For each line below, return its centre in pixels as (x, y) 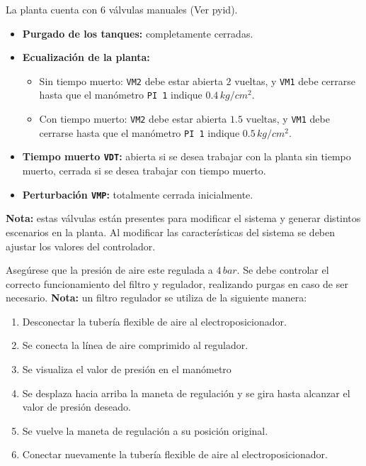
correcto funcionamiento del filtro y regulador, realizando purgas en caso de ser (177, 283)
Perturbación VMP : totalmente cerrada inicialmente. (138, 194)
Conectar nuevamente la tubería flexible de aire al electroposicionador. (175, 454)
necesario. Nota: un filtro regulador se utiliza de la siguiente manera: (156, 298)
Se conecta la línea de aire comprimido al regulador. (135, 345)
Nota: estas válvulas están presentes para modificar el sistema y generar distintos (183, 218)
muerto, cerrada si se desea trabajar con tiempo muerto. (144, 171)
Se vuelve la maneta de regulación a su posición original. (145, 430)
